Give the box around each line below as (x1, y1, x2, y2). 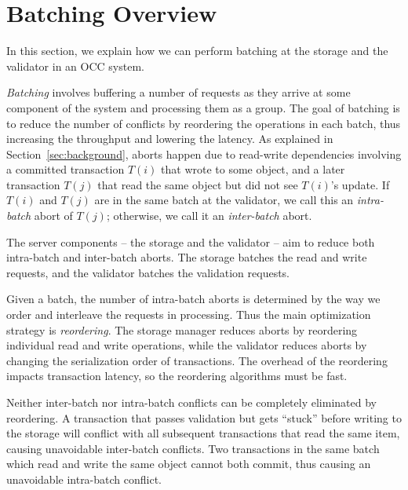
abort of (34, 207, 73, 224)
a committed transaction (6, 161, 125, 177)
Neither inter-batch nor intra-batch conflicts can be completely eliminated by (6, 394, 377, 410)
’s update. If (330, 176, 390, 192)
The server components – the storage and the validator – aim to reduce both (6, 233, 375, 250)
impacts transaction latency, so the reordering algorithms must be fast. (6, 367, 348, 384)
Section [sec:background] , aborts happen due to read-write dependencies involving (6, 145, 402, 162)
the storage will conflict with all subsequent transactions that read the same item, (6, 425, 400, 441)
